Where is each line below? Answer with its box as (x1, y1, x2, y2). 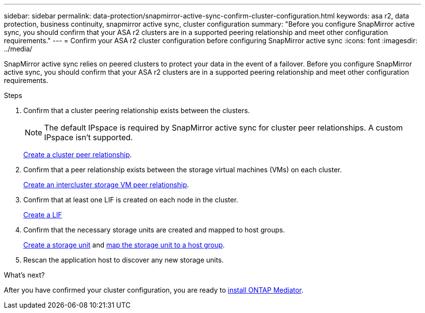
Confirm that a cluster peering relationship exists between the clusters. (23, 106, 250, 115)
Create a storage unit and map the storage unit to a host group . (23, 241, 225, 249)
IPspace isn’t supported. (44, 132, 133, 142)
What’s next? (4, 271, 45, 279)
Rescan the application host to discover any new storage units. (23, 256, 224, 264)
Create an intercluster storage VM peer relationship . (23, 181, 189, 189)
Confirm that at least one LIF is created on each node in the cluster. (23, 196, 238, 204)
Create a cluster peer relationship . (23, 150, 132, 159)
